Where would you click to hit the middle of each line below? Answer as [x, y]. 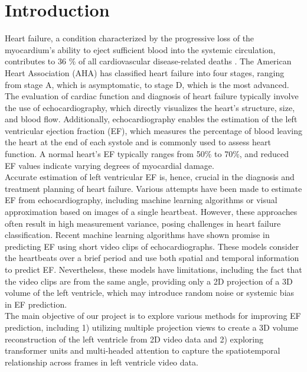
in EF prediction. [36, 304]
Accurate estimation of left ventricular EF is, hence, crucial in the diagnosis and [150, 177]
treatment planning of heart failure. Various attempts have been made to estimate [153, 188]
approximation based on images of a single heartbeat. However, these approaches [151, 212]
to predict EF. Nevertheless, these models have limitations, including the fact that [153, 269]
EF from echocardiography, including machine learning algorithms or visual [141, 200]
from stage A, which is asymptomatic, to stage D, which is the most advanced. [147, 84]
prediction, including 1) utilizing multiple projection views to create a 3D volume [152, 327]
